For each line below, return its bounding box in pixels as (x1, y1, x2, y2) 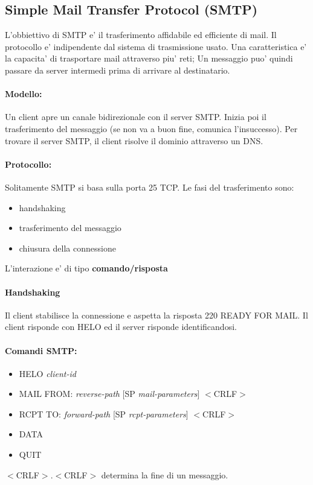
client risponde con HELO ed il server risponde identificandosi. (5, 320, 237, 333)
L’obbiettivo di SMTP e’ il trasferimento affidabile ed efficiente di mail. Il (5, 28, 277, 41)
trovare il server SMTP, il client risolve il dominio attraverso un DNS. (5, 134, 263, 147)
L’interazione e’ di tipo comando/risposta (5, 262, 168, 274)
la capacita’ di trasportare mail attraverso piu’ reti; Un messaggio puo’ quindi (5, 52, 293, 65)
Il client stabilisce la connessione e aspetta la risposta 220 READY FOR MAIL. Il (5, 308, 308, 321)
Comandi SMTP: (5, 344, 77, 357)
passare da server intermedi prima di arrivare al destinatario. (5, 63, 230, 76)
